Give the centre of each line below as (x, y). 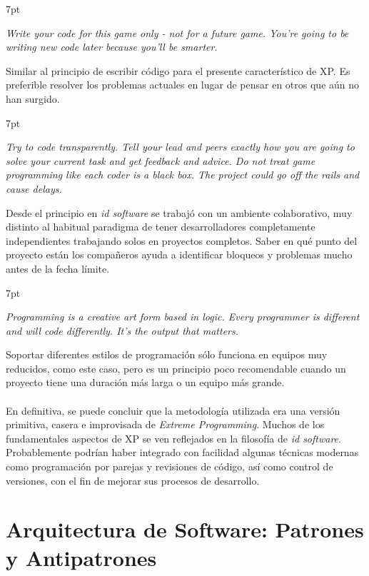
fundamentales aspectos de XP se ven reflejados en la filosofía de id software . (173, 438)
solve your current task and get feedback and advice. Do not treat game (161, 160)
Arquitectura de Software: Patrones (185, 529)
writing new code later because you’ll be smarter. (112, 47)
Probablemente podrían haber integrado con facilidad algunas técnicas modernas (182, 452)
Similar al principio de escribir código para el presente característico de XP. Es (178, 70)
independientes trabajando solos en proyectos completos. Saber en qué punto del (182, 240)
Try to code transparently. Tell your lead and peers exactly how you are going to (180, 147)
